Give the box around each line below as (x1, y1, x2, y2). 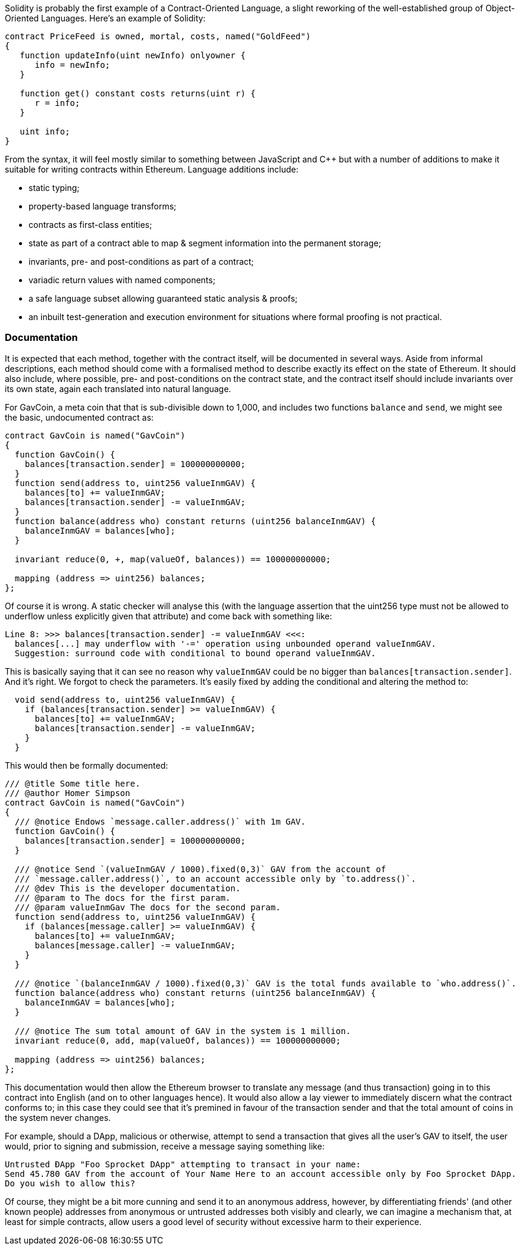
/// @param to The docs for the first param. (14, 892, 231, 903)
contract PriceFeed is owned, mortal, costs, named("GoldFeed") (5, 32, 311, 41)
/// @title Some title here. (5, 778, 140, 788)
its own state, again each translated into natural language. (5, 383, 231, 394)
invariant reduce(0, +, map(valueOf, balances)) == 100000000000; (14, 554, 331, 564)
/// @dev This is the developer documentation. (14, 883, 241, 893)
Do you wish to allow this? (5, 1178, 136, 1188)
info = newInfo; (35, 60, 111, 70)
